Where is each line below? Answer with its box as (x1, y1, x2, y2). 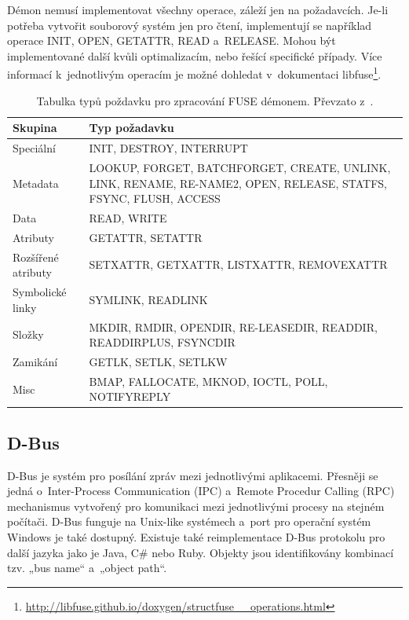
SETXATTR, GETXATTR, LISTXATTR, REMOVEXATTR (89, 256, 388, 273)
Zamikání (13, 353, 58, 369)
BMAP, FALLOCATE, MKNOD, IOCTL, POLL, (89, 372, 328, 389)
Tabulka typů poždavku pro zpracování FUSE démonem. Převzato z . (36, 92, 374, 108)
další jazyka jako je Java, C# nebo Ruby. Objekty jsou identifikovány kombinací (7, 544, 394, 560)
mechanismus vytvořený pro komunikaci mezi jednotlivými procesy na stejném (7, 497, 385, 514)
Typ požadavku (89, 119, 174, 136)
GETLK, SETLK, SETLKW (89, 353, 228, 369)
